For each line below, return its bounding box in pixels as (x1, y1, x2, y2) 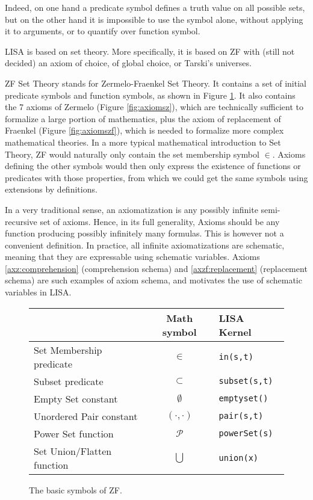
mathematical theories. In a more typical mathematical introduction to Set (5, 135, 281, 148)
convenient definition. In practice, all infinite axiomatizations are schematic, (5, 238, 285, 251)
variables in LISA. (5, 286, 72, 298)
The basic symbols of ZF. (29, 483, 122, 496)
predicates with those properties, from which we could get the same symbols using (5, 171, 308, 184)
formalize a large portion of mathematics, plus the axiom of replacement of (5, 112, 281, 125)
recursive (5, 215, 37, 227)
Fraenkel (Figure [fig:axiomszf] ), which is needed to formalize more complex (5, 124, 284, 137)
